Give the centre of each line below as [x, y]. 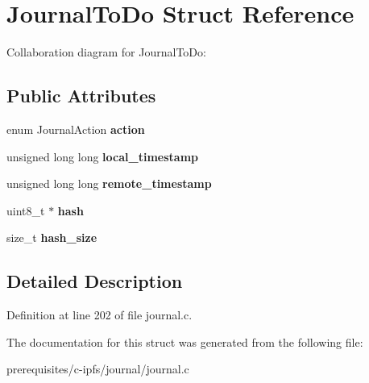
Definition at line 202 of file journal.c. [100, 315]
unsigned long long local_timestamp [102, 156]
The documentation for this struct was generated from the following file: [185, 341]
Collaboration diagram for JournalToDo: [106, 52]
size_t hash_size [52, 237]
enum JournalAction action [76, 129]
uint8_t [26, 210]
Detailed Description [95, 281]
